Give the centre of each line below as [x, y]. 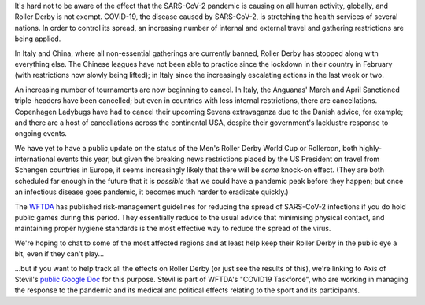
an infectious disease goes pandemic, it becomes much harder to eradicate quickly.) [152, 192]
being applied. [38, 39]
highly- [370, 148]
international [35, 159]
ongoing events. [41, 134]
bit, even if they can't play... [59, 254]
